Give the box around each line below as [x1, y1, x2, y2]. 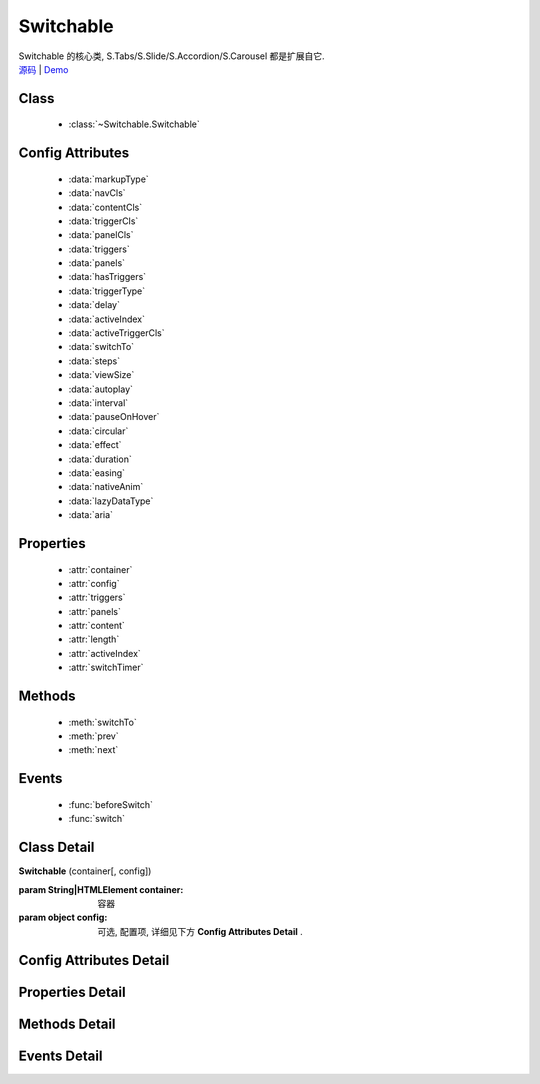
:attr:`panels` [68, 605, 122, 617]
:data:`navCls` [68, 187, 126, 199]
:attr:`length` [68, 633, 120, 645]
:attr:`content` [68, 620, 125, 632]
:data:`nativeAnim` [68, 481, 144, 493]
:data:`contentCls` [68, 201, 143, 213]
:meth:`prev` [68, 730, 119, 742]
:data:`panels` [68, 257, 125, 269]
